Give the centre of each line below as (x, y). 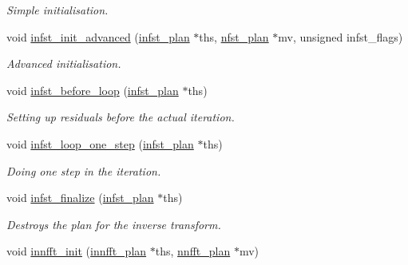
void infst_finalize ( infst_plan (80, 198)
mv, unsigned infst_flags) (341, 36)
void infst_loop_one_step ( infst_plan (100, 143)
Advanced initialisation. (64, 63)
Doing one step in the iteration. (84, 170)
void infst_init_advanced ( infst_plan (98, 36)
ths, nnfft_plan (193, 251)
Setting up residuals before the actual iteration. (121, 117)
